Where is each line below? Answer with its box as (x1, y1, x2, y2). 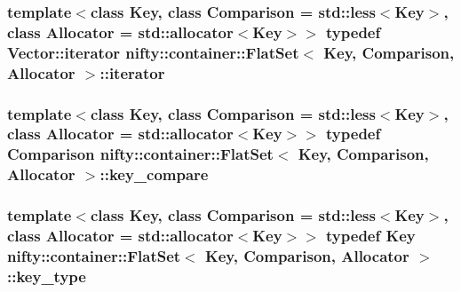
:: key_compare (99, 163, 209, 185)
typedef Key (326, 225, 416, 247)
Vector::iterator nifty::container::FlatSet (7, 41, 299, 63)
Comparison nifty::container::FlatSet (7, 143, 274, 165)
